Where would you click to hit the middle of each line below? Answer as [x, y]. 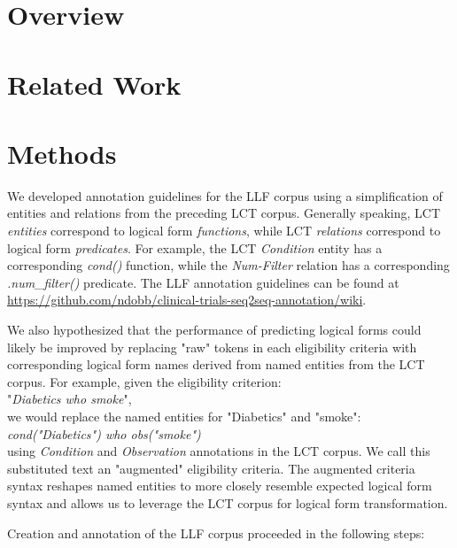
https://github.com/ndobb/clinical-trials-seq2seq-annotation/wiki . [187, 300]
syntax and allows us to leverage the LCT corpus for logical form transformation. [228, 502]
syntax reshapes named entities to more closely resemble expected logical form [220, 486]
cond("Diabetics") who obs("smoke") [104, 433]
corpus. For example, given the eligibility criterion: [144, 381]
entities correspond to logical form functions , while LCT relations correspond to [224, 231]
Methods [62, 153]
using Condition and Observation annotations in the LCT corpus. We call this [219, 451]
